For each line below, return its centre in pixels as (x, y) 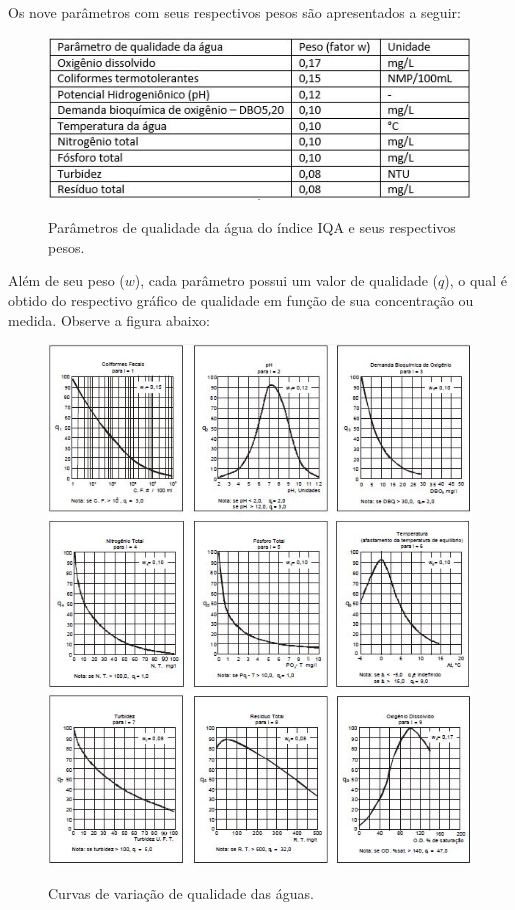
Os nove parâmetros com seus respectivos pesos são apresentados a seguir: (234, 12)
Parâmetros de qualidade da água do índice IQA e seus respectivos (252, 227)
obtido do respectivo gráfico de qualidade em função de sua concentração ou (241, 299)
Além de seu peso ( (66, 280)
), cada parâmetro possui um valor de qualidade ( (286, 280)
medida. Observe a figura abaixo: (109, 319)
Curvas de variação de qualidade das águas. (181, 892)
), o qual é (475, 280)
